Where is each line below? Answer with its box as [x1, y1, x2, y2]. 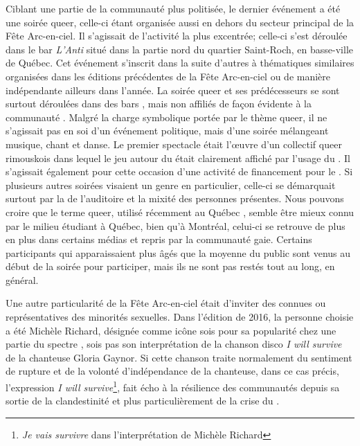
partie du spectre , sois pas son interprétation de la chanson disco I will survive [6, 337, 342, 351]
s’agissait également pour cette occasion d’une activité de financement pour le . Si [6, 164, 353, 179]
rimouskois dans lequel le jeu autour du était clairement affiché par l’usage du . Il [6, 150, 350, 165]
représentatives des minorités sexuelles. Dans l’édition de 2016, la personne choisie [6, 310, 354, 324]
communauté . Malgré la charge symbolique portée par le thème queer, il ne [6, 109, 327, 124]
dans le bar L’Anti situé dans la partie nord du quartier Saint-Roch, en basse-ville [6, 42, 353, 56]
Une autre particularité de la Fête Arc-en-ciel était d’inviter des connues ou [6, 296, 326, 310]
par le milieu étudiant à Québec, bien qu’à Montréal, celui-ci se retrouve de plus [6, 218, 345, 233]
